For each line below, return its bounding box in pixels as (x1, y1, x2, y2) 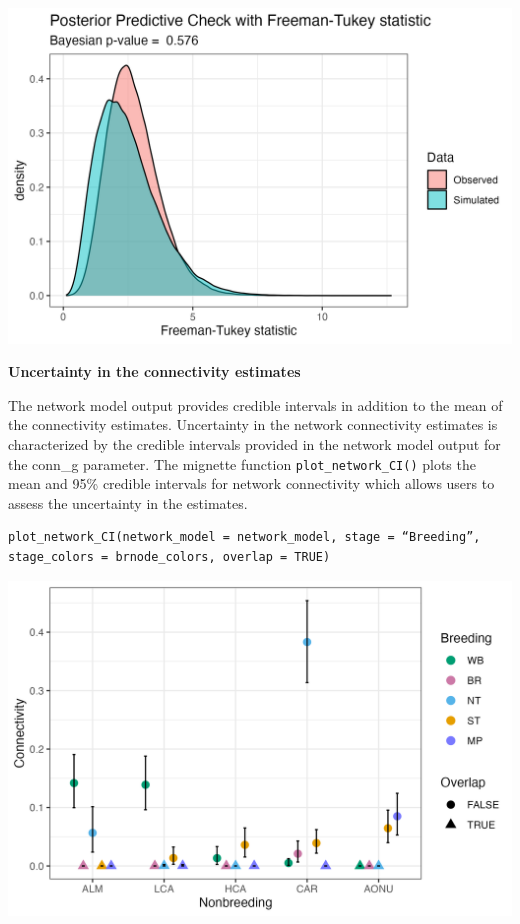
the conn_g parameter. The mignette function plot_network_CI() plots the (8, 453, 476, 474)
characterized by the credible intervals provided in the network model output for (8, 434, 501, 455)
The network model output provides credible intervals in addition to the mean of (8, 394, 503, 415)
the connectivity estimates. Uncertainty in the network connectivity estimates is (8, 414, 498, 435)
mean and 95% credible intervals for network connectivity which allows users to (8, 473, 495, 494)
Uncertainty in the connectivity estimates (8, 361, 301, 382)
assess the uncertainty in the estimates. (8, 492, 248, 513)
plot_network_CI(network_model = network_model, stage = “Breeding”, (8, 530, 481, 545)
